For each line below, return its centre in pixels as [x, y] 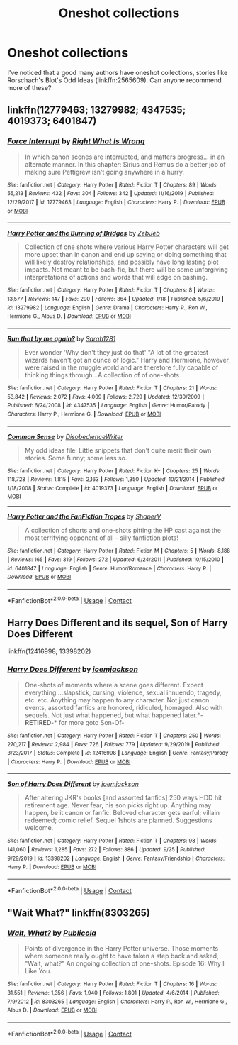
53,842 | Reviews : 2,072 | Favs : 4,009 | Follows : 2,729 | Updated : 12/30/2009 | [106, 397]
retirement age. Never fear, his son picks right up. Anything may [118, 805]
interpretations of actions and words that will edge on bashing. [116, 277]
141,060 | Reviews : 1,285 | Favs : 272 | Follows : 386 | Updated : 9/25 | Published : [107, 850]
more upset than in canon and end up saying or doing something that [125, 255]
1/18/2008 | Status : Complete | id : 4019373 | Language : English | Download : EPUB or [113, 488]
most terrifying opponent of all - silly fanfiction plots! [102, 538]
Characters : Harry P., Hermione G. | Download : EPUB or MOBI [84, 414]
